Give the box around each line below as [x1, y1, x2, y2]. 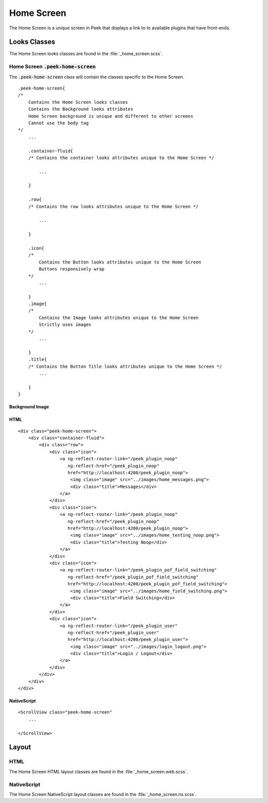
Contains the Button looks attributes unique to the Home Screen [39, 259, 201, 265]
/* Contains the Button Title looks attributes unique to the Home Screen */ [28, 363, 222, 369]
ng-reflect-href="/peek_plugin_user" [67, 630, 160, 636]
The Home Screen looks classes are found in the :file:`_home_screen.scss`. [9, 51, 163, 57]
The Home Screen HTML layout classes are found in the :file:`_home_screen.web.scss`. [9, 768, 188, 775]
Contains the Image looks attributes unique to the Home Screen [39, 315, 199, 321]
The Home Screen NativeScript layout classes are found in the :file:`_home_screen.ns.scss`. [9, 791, 197, 797]
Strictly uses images [39, 322, 92, 327]
